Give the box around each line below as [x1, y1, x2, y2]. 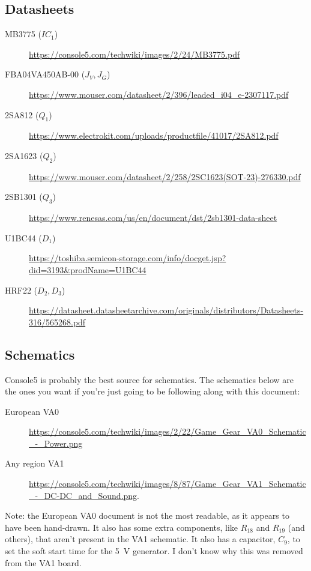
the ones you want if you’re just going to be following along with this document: [5, 385, 300, 397]
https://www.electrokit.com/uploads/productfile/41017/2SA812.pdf [29, 129, 279, 142]
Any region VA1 [5, 457, 64, 470]
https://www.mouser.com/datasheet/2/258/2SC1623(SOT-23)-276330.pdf [29, 170, 301, 183]
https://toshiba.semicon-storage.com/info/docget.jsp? [29, 252, 226, 264]
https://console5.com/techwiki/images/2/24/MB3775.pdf [29, 47, 240, 60]
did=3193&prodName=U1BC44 [29, 263, 146, 276]
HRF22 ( [5, 283, 38, 296]
